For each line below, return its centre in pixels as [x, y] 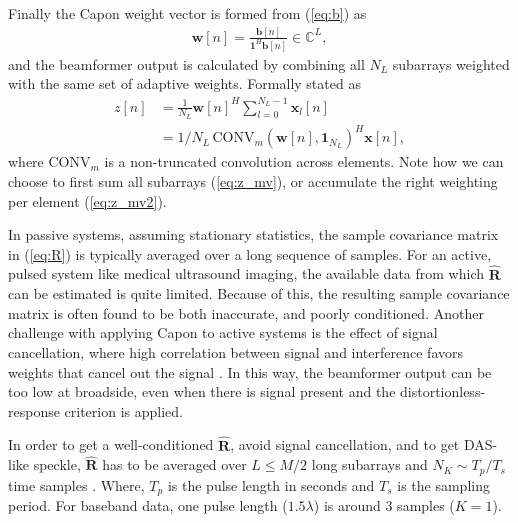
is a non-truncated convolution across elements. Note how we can [304, 161]
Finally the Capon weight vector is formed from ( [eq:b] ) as [187, 13]
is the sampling [443, 484]
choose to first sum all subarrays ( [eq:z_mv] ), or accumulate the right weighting [253, 180]
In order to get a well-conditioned [111, 444]
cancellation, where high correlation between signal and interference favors [235, 351]
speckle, [57, 464]
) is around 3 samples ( [384, 505]
